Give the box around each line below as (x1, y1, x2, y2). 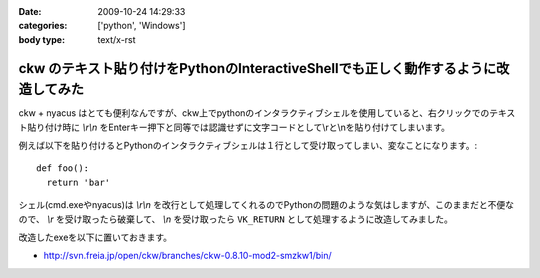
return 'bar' (46, 176, 111, 188)
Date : (18, 6, 42, 17)
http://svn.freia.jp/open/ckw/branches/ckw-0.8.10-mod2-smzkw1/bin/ (43, 250, 332, 262)
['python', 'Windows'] (97, 20, 186, 32)
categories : (18, 20, 68, 32)
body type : (18, 33, 65, 45)
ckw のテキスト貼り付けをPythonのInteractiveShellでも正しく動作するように (18, 60, 497, 77)
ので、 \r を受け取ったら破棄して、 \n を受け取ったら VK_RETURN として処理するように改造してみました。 (18, 213, 454, 225)
